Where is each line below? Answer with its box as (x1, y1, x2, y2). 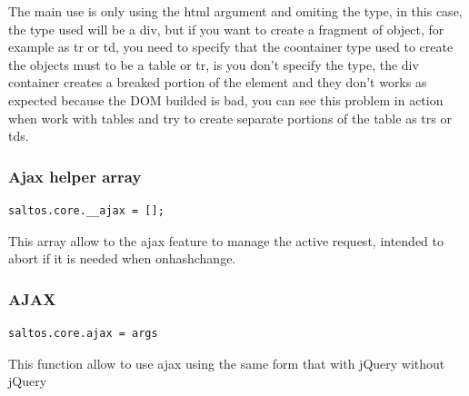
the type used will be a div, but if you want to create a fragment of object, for (8, 19, 444, 38)
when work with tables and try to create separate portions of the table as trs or (8, 108, 452, 127)
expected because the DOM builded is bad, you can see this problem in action (8, 90, 444, 109)
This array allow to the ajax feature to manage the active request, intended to (8, 231, 444, 250)
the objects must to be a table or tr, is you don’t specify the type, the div (8, 54, 419, 74)
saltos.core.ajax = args (8, 326, 158, 340)
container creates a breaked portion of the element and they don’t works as (8, 73, 427, 92)
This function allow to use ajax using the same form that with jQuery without (8, 353, 445, 372)
